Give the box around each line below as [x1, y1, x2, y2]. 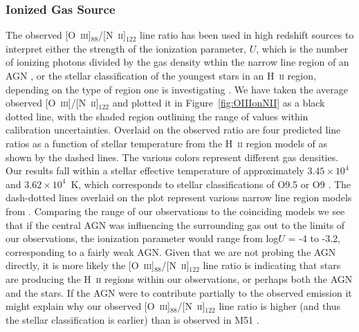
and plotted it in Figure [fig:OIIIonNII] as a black [112, 95, 325, 110]
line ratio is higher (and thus [219, 299, 341, 313]
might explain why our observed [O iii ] [6, 299, 170, 313]
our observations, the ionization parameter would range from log [6, 231, 279, 246]
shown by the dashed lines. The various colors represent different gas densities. [6, 149, 339, 164]
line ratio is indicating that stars [203, 258, 341, 273]
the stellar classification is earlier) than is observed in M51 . [6, 312, 259, 326]
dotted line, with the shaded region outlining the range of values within [6, 109, 309, 123]
